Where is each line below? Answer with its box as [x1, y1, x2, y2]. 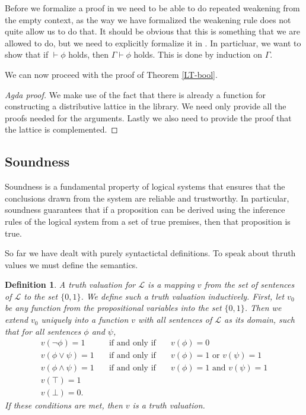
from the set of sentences [204, 278, 295, 291]
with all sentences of [138, 313, 212, 326]
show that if [5, 48, 49, 61]
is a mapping [148, 278, 195, 291]
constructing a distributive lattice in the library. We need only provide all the [5, 100, 286, 112]
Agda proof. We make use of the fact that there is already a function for [5, 88, 266, 100]
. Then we [244, 301, 282, 314]
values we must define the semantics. [5, 258, 138, 271]
